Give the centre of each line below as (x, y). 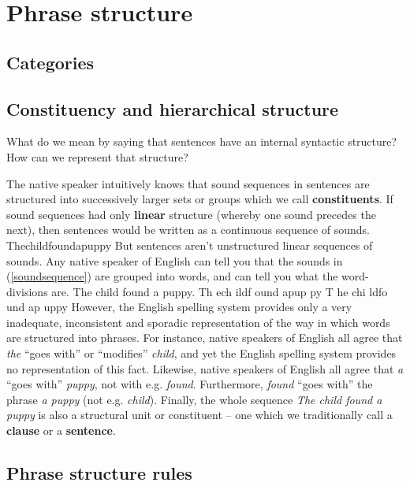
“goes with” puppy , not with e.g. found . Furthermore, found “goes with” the (190, 384)
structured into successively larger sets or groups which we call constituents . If (200, 199)
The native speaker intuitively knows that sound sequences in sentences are (188, 183)
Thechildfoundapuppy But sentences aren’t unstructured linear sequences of (190, 245)
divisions (27, 291)
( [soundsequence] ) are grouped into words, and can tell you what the (172, 276)
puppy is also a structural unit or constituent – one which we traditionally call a (199, 415)
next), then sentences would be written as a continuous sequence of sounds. (188, 230)
